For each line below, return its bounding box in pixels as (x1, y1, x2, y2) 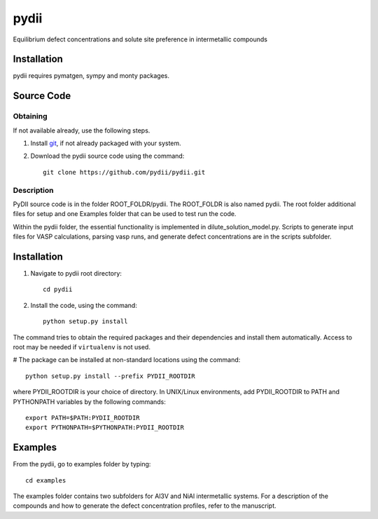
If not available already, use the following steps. (13, 126, 150, 135)
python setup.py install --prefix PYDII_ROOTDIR (25, 372, 195, 380)
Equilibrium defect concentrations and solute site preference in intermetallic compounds (13, 35, 268, 43)
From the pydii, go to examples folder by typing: (13, 460, 151, 469)
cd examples (25, 476, 66, 484)
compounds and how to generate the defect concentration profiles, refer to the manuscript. (13, 501, 276, 510)
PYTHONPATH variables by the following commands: (13, 397, 166, 406)
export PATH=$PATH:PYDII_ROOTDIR (25, 414, 140, 422)
